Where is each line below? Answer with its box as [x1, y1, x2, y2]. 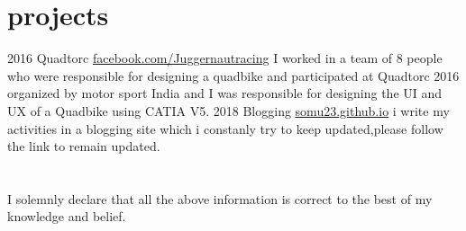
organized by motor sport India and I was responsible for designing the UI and [7, 84, 443, 102]
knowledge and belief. [7, 207, 126, 226]
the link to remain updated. [7, 137, 160, 155]
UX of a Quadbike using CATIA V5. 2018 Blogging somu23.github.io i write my [7, 101, 450, 120]
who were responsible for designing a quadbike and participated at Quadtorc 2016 [7, 66, 460, 84]
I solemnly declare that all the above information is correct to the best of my [7, 189, 433, 208]
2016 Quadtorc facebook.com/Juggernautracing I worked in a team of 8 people [7, 49, 443, 67]
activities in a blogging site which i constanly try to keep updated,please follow [7, 119, 443, 138]
